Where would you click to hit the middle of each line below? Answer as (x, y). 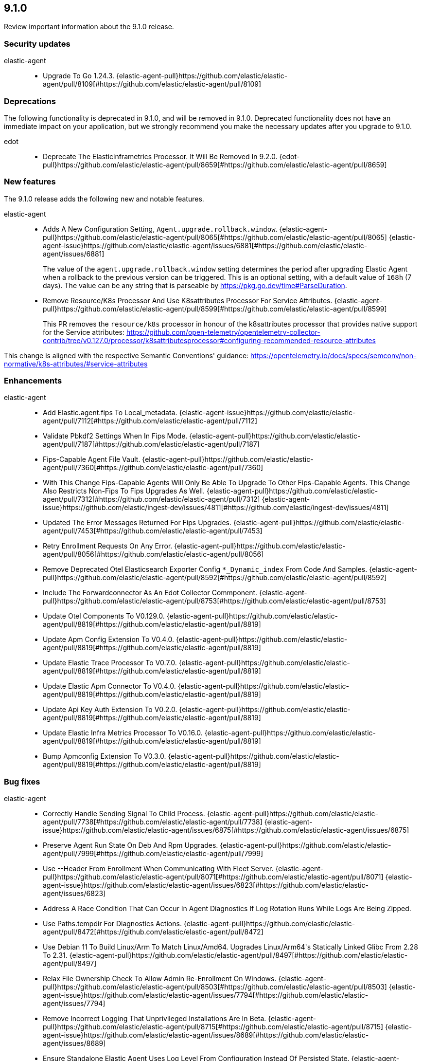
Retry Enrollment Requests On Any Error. (108, 546)
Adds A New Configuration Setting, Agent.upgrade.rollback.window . (160, 229)
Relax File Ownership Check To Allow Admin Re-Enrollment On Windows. (160, 979)
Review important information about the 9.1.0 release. (89, 27)
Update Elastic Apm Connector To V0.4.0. (109, 686)
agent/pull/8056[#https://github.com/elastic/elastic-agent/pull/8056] (153, 554)
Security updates (37, 44)
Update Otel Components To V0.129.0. (104, 616)
